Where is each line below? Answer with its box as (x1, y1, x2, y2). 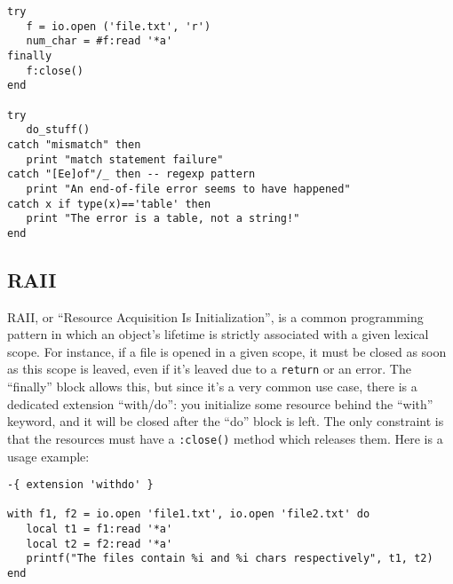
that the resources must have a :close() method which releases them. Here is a (7, 429, 443, 447)
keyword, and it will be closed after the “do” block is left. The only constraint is (7, 412, 444, 430)
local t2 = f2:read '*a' (26, 537, 173, 550)
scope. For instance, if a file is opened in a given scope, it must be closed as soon (7, 342, 447, 360)
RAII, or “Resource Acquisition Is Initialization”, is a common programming (7, 307, 424, 326)
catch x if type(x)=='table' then (7, 197, 211, 210)
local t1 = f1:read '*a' (26, 523, 173, 536)
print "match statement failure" (26, 153, 224, 166)
